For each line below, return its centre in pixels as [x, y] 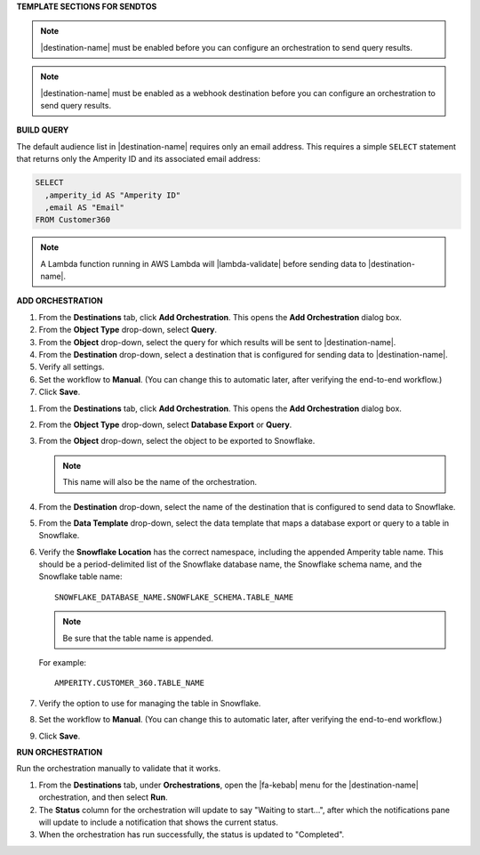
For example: [63, 663]
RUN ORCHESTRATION [60, 752]
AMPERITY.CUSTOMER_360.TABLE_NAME [129, 683]
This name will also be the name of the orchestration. [160, 482]
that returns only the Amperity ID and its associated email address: [139, 159]
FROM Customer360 [73, 220]
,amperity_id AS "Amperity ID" [113, 195]
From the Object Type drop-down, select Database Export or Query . [165, 424]
